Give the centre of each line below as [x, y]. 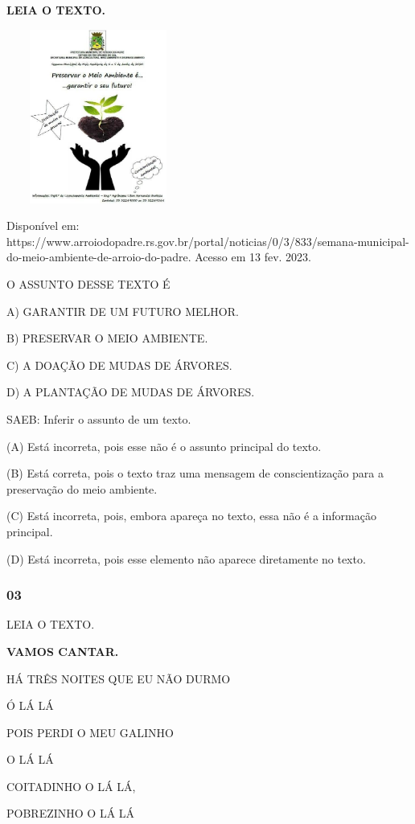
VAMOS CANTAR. [63, 651]
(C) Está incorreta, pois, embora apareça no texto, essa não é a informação [191, 516]
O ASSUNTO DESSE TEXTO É [88, 283]
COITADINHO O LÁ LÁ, [71, 786]
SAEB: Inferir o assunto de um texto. [99, 418]
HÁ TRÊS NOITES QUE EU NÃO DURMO [119, 678]
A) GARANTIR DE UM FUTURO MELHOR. [123, 311]
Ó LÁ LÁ [30, 705]
